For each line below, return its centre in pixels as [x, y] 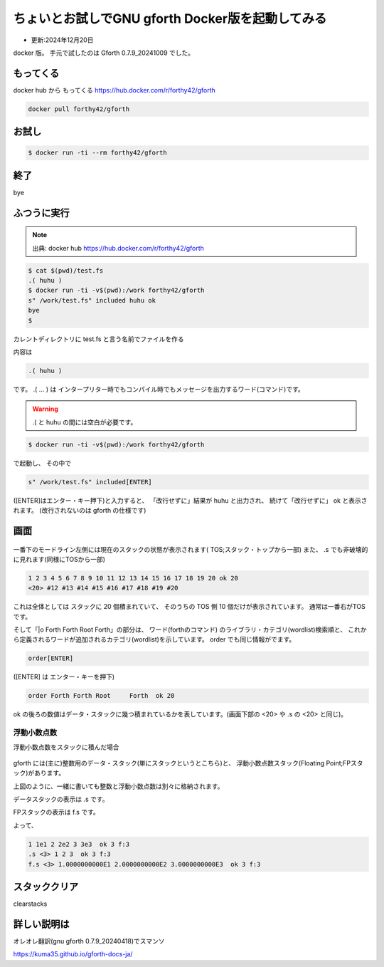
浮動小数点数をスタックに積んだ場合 [66, 747]
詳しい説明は [41, 924]
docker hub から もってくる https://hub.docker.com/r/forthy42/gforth [114, 90]
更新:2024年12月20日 [62, 40]
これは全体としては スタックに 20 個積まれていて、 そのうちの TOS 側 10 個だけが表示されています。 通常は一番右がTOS [189, 607]
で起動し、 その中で [42, 463]
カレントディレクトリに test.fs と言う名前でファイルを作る [98, 339]
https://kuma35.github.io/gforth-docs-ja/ [73, 954]
